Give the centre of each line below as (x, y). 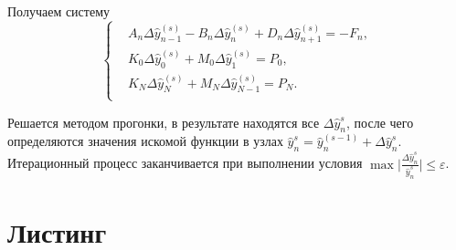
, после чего (380, 122)
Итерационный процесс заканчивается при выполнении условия (185, 163)
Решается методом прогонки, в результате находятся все (164, 122)
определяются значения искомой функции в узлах (145, 141)
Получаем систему (59, 11)
